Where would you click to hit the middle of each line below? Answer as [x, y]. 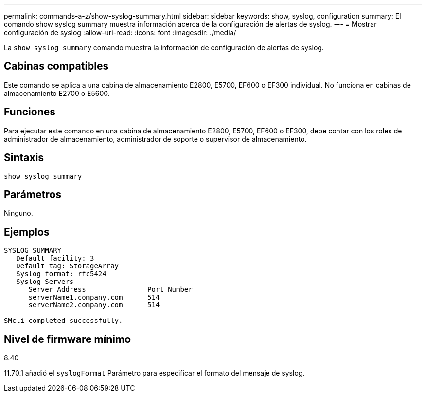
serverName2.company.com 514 [94, 305]
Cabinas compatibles [56, 66]
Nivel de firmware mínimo [68, 339]
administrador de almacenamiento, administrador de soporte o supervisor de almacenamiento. [155, 139]
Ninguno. [18, 213]
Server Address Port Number [110, 290]
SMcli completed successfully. [63, 321]
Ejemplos [27, 232]
